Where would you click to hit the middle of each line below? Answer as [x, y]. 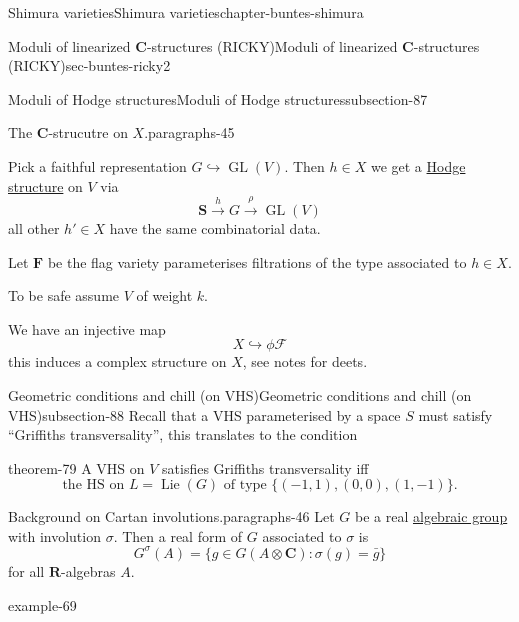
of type [245, 485]
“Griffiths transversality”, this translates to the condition [183, 434]
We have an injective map [87, 328]
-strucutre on [88, 132]
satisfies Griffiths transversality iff [265, 467]
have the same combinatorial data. [215, 227]
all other [34, 227]
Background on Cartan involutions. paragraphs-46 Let [171, 516]
